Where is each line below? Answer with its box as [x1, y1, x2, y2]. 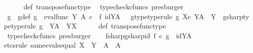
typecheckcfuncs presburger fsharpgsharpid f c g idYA [7, 30, 192, 40]
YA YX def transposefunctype [49, 21, 166, 31]
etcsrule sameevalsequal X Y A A [4, 40, 121, 50]
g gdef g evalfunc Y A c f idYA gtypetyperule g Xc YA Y [7, 11, 217, 21]
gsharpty [223, 11, 250, 21]
